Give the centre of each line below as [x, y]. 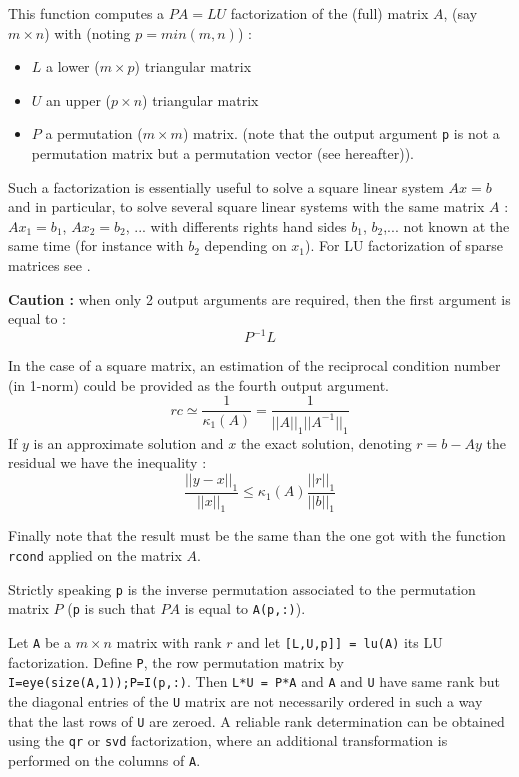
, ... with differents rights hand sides [236, 225]
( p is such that [111, 608]
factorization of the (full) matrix [329, 13]
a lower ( [73, 66]
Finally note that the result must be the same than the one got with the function [257, 535]
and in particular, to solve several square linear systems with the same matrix [246, 206]
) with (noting [87, 32]
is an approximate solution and [128, 442]
